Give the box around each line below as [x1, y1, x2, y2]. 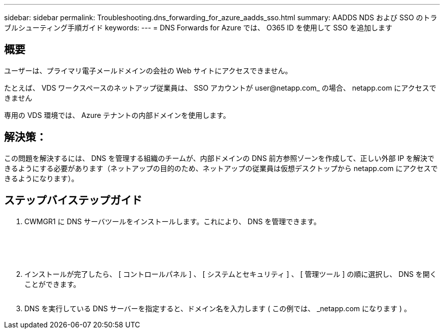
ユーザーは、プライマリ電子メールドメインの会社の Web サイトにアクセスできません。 [4, 66, 292, 75]
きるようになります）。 [4, 174, 79, 183]
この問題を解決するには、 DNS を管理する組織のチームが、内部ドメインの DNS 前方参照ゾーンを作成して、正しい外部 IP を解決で [4, 153, 435, 162]
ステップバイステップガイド [4, 194, 142, 207]
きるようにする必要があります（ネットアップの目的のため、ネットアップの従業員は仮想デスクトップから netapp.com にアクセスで [4, 163, 438, 173]
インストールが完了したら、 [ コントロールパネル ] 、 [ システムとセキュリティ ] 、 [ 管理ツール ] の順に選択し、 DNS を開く [24, 269, 437, 278]
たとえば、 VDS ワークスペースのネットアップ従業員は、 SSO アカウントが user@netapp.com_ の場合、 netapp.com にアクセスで [4, 83, 436, 92]
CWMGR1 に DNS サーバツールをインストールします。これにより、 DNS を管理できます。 [24, 217, 321, 226]
